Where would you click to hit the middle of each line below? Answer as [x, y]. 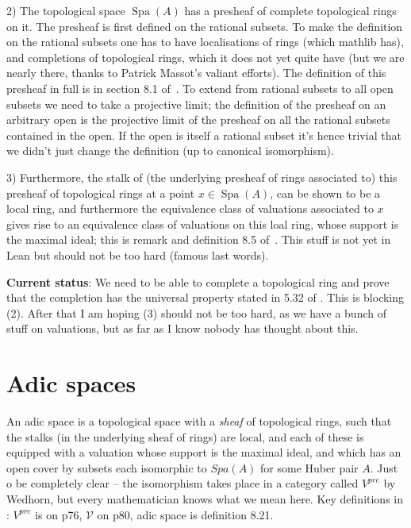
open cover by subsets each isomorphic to [107, 467]
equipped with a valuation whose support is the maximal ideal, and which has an [204, 452]
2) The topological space [66, 10]
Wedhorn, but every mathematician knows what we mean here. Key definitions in [205, 498]
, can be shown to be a [325, 193]
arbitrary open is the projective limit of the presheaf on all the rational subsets [198, 119]
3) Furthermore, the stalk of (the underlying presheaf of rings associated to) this [202, 177]
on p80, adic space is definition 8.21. [185, 514]
